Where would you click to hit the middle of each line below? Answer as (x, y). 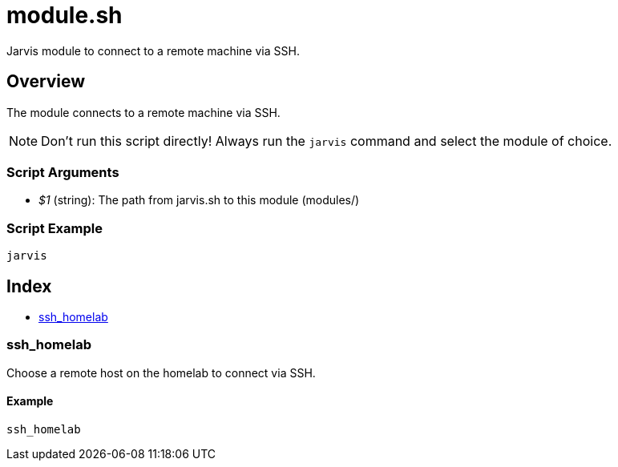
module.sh (65, 15)
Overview (46, 82)
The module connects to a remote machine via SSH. (143, 112)
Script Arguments (63, 172)
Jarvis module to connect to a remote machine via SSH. (153, 50)
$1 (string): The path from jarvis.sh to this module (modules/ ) (199, 200)
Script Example (55, 228)
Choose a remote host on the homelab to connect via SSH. (161, 372)
